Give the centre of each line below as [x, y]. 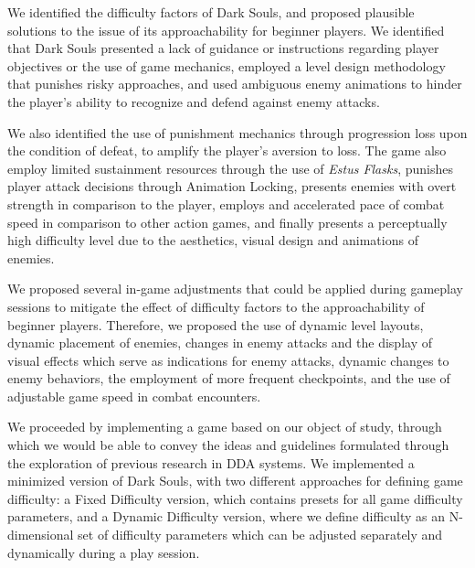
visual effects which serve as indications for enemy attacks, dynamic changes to [228, 360]
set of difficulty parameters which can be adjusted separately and [260, 535]
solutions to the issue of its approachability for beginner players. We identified [226, 30]
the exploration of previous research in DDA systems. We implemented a [211, 462]
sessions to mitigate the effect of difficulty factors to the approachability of [216, 306]
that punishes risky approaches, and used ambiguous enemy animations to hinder [235, 84]
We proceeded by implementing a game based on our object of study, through [225, 427]
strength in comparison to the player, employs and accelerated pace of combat [226, 204]
